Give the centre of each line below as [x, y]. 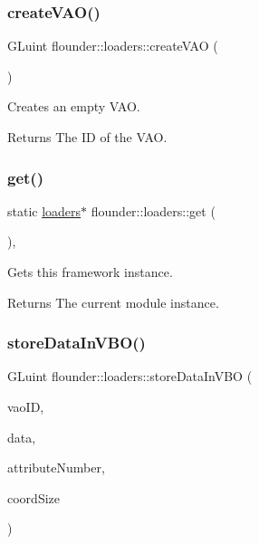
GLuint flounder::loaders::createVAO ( [113, 46]
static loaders [44, 210]
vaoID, [26, 406]
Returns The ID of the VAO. [87, 137]
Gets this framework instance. [90, 272]
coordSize [34, 497]
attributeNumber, [56, 468]
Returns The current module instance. [113, 302]
